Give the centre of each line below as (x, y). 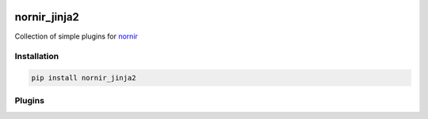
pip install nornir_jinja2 (84, 78)
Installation (37, 57)
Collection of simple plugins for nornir (76, 36)
